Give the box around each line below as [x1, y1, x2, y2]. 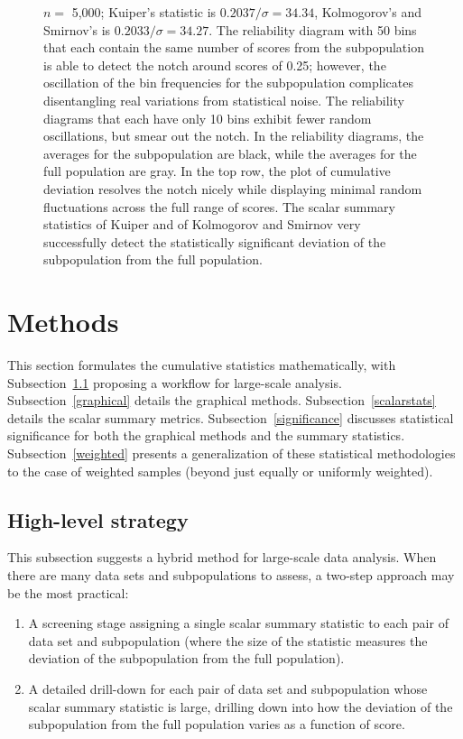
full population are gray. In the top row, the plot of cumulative [43, 162, 391, 180]
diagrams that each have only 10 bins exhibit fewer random [43, 108, 372, 127]
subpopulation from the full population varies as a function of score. [28, 715, 405, 734]
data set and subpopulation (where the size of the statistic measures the [28, 631, 428, 650]
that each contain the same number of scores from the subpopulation [43, 38, 424, 57]
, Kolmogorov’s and [314, 3, 421, 21]
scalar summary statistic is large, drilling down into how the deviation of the [28, 697, 453, 716]
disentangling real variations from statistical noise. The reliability [43, 90, 404, 109]
